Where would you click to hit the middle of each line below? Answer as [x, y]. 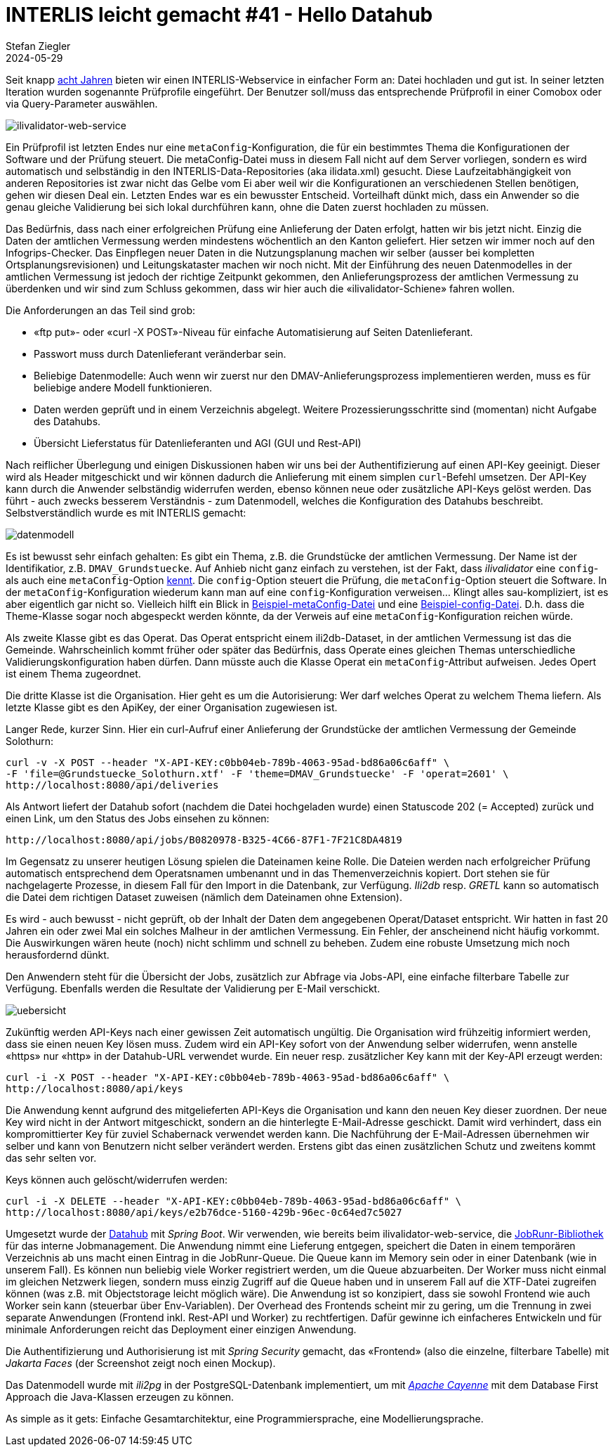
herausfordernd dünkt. [58, 954]
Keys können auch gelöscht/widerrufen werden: [117, 1179]
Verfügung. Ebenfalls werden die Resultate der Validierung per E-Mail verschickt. [193, 988]
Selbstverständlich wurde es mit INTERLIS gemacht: [126, 512]
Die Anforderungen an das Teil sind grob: [101, 310]
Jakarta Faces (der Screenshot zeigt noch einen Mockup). [141, 1363]
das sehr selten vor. [51, 1158]
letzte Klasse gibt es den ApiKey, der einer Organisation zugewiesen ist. [172, 707]
